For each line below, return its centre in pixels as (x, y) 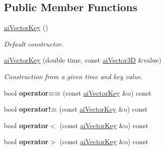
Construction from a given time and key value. (73, 76)
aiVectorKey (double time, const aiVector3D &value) (83, 60)
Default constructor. (34, 43)
